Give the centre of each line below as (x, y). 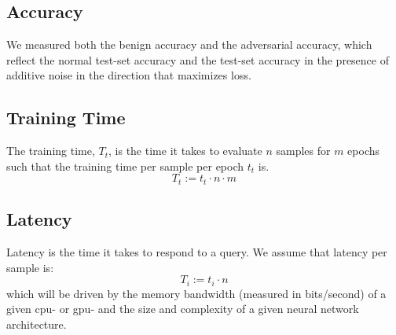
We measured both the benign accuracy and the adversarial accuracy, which (189, 44)
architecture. (37, 324)
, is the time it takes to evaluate (185, 151)
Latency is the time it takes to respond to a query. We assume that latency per (197, 252)
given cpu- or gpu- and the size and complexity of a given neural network (183, 309)
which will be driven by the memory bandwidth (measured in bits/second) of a (196, 293)
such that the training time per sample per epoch (125, 166)
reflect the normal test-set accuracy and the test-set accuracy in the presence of (198, 59)
